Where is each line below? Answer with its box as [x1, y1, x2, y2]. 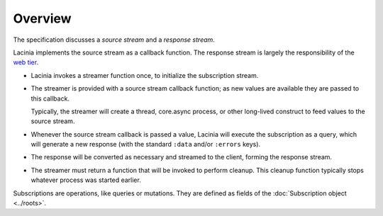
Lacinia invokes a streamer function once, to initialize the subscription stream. [30, 71, 259, 79]
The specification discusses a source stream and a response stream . [13, 35, 216, 44]
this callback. [30, 94, 70, 103]
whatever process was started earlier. [30, 176, 141, 184]
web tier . [13, 58, 39, 67]
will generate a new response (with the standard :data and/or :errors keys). [30, 140, 261, 149]
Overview [13, 11, 72, 26]
